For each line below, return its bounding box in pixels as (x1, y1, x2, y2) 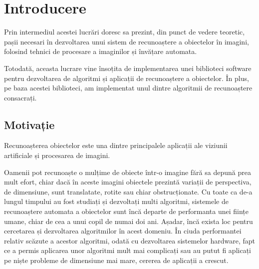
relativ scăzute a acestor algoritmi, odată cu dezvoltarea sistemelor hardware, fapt (4, 235, 255, 245)
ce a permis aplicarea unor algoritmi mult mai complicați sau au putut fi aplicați (4, 245, 251, 255)
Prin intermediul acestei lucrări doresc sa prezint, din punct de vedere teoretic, (4, 26, 245, 37)
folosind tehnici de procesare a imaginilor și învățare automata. (4, 46, 197, 56)
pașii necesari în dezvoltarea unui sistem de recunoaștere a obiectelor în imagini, (4, 36, 249, 46)
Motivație (4, 116, 55, 132)
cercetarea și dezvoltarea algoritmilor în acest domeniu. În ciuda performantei (4, 225, 242, 236)
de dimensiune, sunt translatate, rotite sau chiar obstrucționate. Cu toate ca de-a (4, 186, 253, 196)
